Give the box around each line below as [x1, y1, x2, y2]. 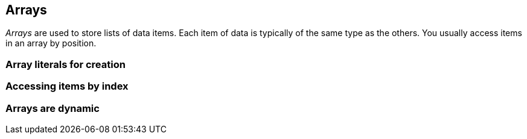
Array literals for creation [5, 58, 126, 70]
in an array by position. [5, 38, 97, 49]
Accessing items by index [5, 80, 129, 93]
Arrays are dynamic [5, 102, 100, 114]
